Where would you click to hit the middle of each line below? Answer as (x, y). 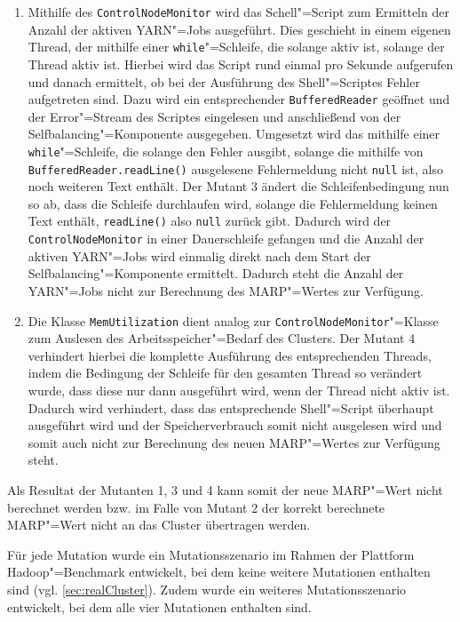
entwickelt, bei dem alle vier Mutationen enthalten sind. (159, 606)
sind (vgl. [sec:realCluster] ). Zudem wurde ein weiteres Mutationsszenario (207, 589)
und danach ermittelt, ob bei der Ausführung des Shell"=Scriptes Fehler (224, 81)
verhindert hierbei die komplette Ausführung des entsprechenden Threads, (230, 355)
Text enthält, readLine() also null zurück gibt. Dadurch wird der (210, 221)
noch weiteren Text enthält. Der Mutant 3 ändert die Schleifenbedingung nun (238, 186)
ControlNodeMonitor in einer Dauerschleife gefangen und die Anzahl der (226, 239)
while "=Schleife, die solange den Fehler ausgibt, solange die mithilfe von (226, 151)
